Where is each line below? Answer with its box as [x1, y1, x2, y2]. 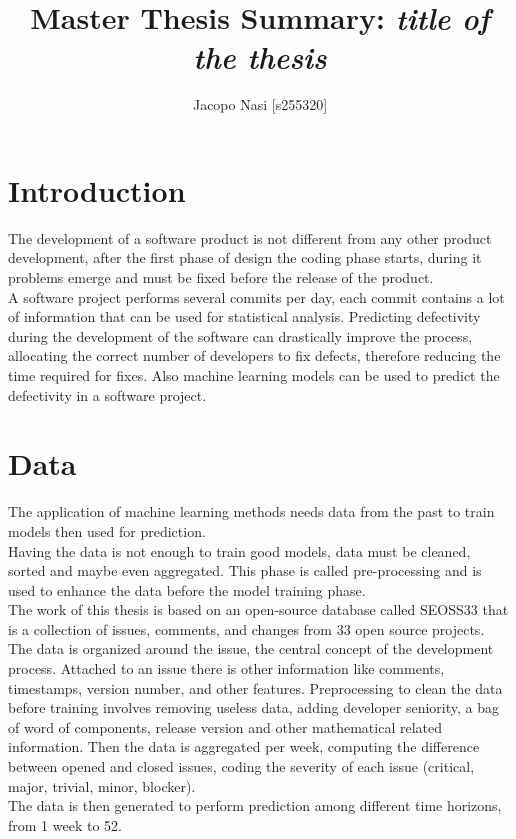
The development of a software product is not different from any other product [8, 227, 492, 248]
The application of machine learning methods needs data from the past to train [8, 501, 495, 522]
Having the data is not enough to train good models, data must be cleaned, [8, 540, 471, 561]
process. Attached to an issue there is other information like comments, [8, 658, 445, 679]
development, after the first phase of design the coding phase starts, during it [8, 247, 482, 268]
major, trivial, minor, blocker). [8, 775, 196, 796]
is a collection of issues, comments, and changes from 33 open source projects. [8, 618, 485, 639]
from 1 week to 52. [8, 814, 122, 835]
